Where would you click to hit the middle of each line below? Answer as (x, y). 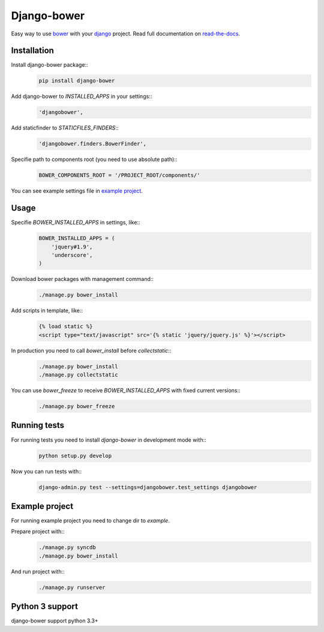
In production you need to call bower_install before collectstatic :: (91, 351)
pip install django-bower (77, 81)
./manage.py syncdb (67, 547)
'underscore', (72, 255)
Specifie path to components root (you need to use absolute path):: (94, 160)
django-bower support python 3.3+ (55, 621)
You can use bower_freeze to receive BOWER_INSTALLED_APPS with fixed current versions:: (126, 391)
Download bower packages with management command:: (82, 279)
